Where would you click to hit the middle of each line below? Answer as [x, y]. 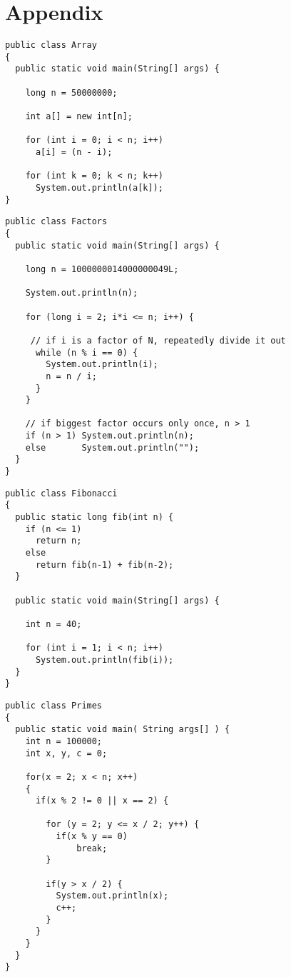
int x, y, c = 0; [66, 753]
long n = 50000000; [71, 92]
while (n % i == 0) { [87, 352]
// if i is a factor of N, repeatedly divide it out [158, 340]
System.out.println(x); [112, 896]
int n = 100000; [64, 741]
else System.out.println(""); [112, 447]
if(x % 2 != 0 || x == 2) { [102, 801]
